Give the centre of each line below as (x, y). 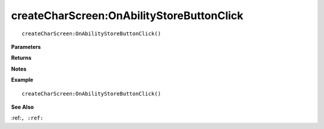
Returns (21, 58)
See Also (22, 107)
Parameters (26, 47)
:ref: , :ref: (27, 118)
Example (22, 80)
